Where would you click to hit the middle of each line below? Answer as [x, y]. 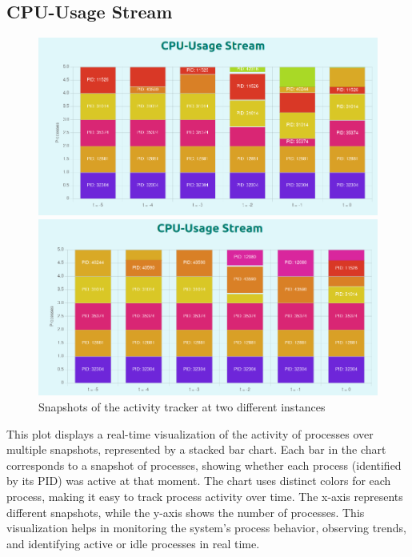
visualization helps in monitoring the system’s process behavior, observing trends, [206, 528]
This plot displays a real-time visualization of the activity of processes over [190, 433]
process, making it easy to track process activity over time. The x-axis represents [205, 496]
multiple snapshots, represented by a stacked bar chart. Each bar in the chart [196, 449]
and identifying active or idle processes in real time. [133, 543]
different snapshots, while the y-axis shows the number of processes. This [186, 512]
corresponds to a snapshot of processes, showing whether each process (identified [204, 465]
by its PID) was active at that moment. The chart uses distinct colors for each [199, 481]
